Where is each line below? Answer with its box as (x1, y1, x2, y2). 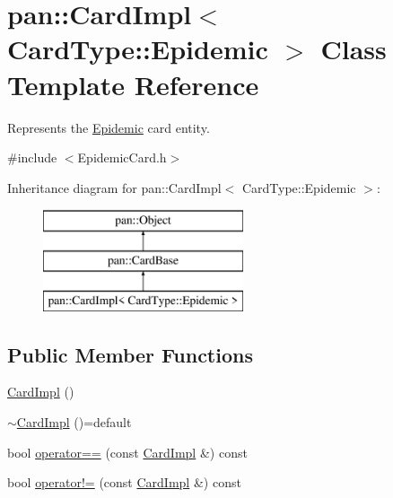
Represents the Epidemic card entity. (7, 118, 210, 136)
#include (7, 148, 57, 167)
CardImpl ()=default (16, 413, 132, 432)
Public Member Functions (7, 340, 253, 368)
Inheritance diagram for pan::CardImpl (7, 178, 222, 197)
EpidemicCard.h (77, 148, 167, 167)
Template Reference (7, 66, 259, 102)
